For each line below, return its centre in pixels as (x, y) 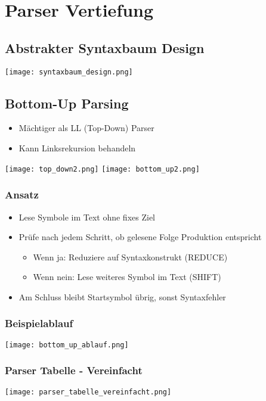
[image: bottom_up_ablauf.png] (67, 345)
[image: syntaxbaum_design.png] (69, 72)
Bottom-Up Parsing (67, 103)
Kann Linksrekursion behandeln (77, 148)
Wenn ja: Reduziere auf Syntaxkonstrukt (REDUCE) (130, 257)
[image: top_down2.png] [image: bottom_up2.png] (102, 169)
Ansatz (22, 195)
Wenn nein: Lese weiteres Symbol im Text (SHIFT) (127, 277)
